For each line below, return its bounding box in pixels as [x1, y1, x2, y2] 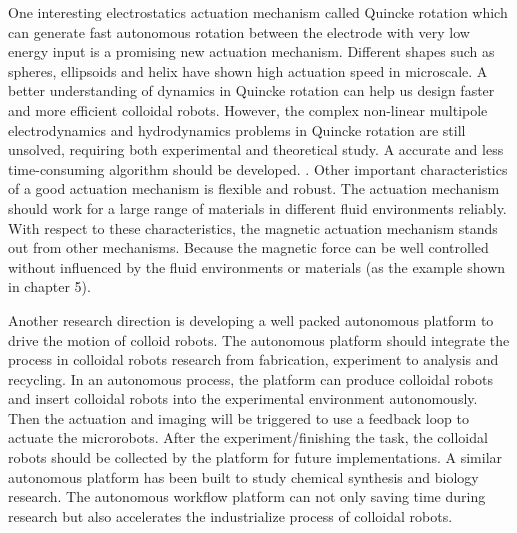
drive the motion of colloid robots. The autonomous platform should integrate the [8, 329, 510, 350]
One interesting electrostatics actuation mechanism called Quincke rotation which [8, 2, 508, 22]
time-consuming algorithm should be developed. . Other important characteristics [8, 158, 508, 179]
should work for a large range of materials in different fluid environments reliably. [8, 197, 507, 218]
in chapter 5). [8, 276, 91, 297]
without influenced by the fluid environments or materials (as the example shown [8, 256, 506, 277]
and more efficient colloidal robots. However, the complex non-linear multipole [8, 99, 488, 120]
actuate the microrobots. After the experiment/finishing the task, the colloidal [8, 427, 488, 448]
